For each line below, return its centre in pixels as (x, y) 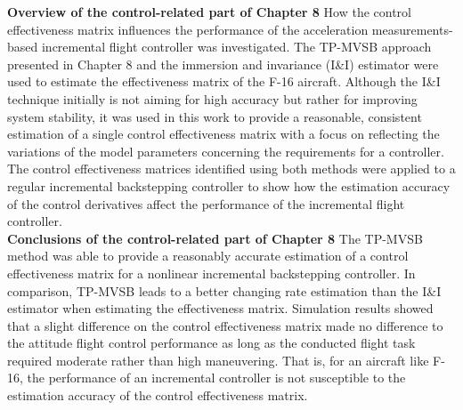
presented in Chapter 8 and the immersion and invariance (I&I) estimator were (223, 64)
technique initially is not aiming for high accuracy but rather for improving (212, 98)
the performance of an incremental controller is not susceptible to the (216, 378)
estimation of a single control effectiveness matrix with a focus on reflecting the (223, 134)
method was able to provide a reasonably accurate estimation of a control (208, 256)
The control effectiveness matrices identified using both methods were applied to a (231, 169)
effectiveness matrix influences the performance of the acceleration (188, 29)
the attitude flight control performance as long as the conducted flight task (211, 343)
